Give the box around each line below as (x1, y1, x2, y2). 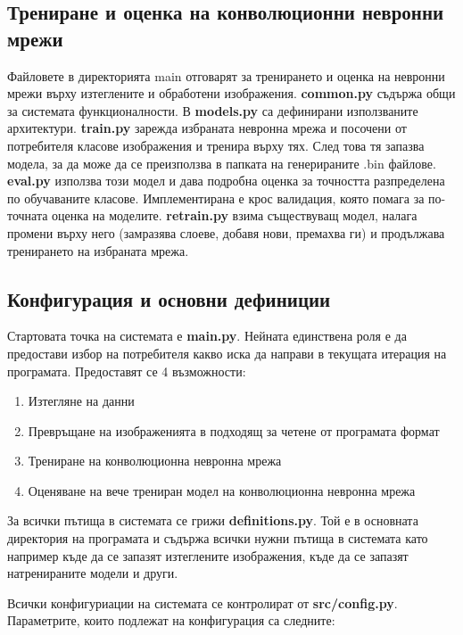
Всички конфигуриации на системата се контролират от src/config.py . (7, 593, 398, 612)
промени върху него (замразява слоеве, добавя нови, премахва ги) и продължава (7, 223, 445, 242)
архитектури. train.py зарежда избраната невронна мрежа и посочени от (7, 119, 407, 137)
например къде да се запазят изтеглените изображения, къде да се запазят (7, 546, 409, 565)
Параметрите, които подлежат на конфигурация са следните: (7, 611, 335, 630)
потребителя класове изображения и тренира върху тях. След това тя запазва (7, 136, 425, 154)
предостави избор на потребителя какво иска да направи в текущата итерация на (7, 343, 447, 362)
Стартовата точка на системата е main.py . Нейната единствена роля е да (7, 326, 407, 345)
